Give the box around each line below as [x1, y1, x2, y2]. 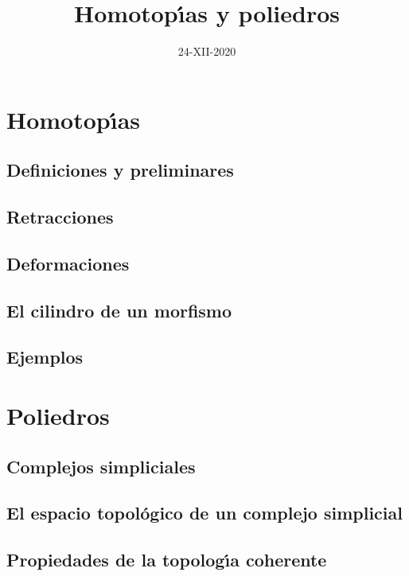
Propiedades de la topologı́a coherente [6, 547, 327, 572]
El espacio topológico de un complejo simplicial [6, 500, 403, 525]
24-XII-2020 [177, 43, 236, 60]
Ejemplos [6, 344, 84, 369]
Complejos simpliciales [6, 453, 196, 478]
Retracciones [6, 204, 114, 229]
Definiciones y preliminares [6, 158, 234, 182]
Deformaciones [6, 251, 130, 275]
